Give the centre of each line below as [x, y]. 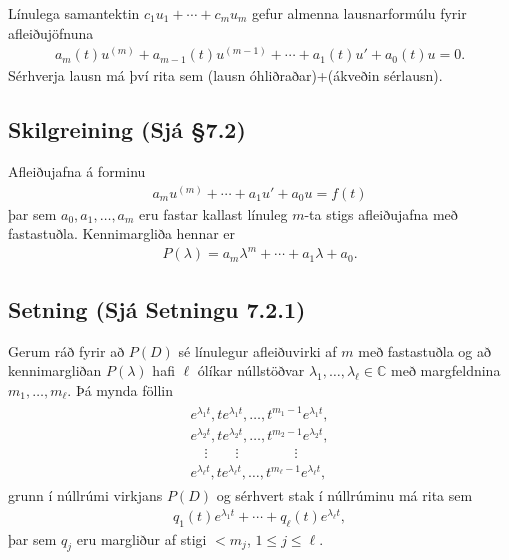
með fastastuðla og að [425, 350]
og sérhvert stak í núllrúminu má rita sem [344, 495]
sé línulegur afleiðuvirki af [257, 350]
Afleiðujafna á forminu [77, 171]
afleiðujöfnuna [51, 32]
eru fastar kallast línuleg [213, 213]
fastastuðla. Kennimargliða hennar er [122, 233]
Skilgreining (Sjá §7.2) [127, 129]
